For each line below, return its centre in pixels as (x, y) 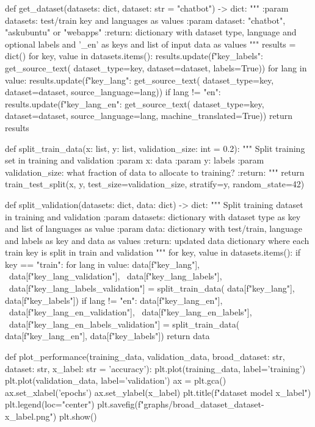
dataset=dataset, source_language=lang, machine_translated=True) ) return (149, 116)
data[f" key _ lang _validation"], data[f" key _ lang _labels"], (115, 276)
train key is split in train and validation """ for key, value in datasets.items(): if (153, 252)
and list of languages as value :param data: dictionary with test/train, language (154, 228)
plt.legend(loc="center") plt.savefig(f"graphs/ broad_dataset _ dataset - (135, 404)
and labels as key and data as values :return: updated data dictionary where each (157, 240)
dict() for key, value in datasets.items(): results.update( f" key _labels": (134, 56)
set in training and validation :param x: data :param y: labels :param (135, 160)
